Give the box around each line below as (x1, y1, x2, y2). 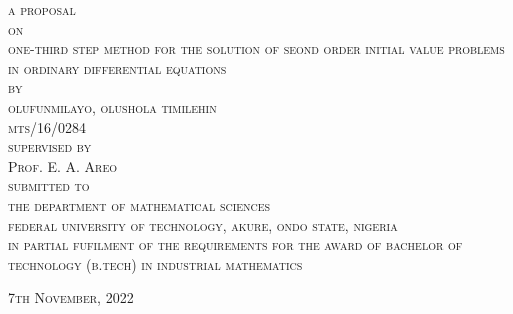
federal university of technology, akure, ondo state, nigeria (8, 214, 398, 235)
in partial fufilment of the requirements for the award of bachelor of (8, 234, 463, 255)
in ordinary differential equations (8, 57, 227, 78)
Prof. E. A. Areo (8, 155, 118, 176)
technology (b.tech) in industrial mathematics (8, 253, 303, 274)
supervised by (8, 136, 92, 157)
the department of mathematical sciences (8, 194, 271, 215)
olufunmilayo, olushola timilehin (8, 96, 217, 117)
